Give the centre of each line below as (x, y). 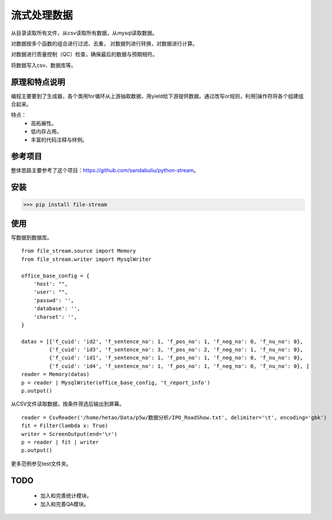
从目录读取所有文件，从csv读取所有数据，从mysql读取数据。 (84, 33)
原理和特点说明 (38, 82)
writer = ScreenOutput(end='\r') (69, 434)
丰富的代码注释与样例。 (59, 140)
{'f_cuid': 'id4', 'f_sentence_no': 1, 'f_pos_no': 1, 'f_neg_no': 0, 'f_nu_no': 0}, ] (179, 366)
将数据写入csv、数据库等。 (43, 65)
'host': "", (51, 284)
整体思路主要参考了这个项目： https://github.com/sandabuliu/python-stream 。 (105, 170)
